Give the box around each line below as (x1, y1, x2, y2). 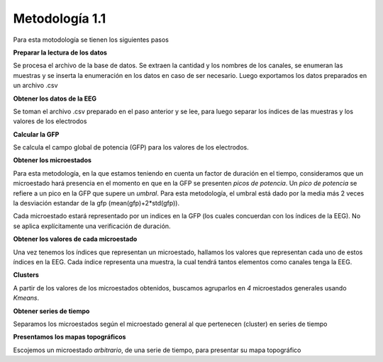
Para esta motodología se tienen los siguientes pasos (13, 35, 170, 44)
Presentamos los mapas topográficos (13, 333, 126, 341)
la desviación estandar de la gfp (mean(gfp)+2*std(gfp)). (13, 199, 180, 208)
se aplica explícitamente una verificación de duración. (13, 222, 171, 230)
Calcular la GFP (13, 130, 60, 138)
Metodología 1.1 (13, 11, 106, 26)
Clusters (13, 271, 39, 279)
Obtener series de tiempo (13, 307, 90, 315)
